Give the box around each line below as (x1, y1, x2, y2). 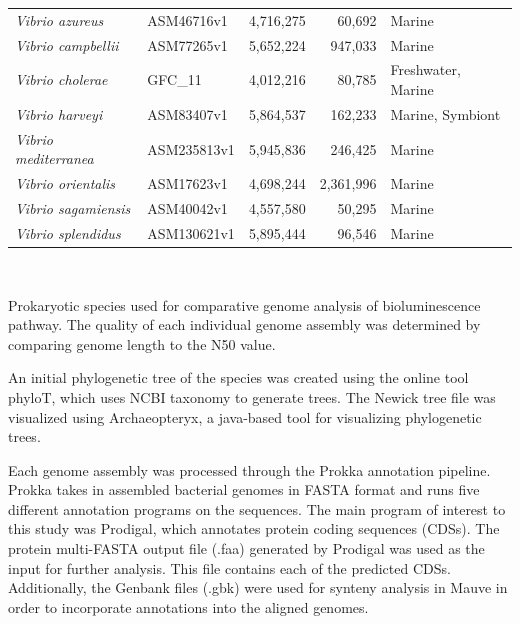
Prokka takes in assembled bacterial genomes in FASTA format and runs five (8, 479, 480, 500)
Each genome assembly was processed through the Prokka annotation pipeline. (8, 459, 491, 480)
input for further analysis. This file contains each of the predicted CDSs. (8, 557, 451, 578)
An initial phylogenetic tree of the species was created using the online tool (8, 367, 469, 388)
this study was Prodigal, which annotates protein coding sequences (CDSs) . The (8, 518, 500, 539)
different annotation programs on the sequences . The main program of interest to (8, 498, 506, 519)
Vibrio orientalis (15, 173, 116, 194)
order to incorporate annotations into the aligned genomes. (8, 596, 369, 617)
